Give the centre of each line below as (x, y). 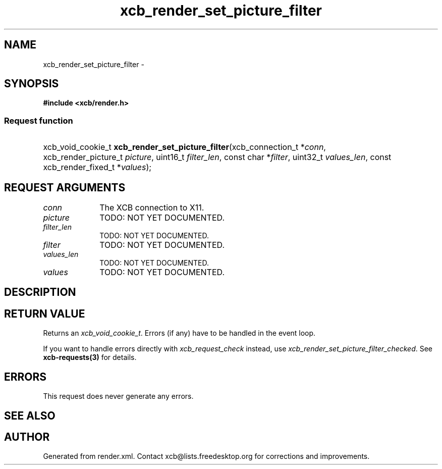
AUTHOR (27, 437)
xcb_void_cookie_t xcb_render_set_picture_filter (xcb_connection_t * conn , (184, 147)
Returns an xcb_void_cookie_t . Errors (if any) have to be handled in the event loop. (179, 333)
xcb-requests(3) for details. (90, 357)
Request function (39, 120)
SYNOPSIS (32, 84)
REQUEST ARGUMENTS (65, 187)
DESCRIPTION (40, 292)
